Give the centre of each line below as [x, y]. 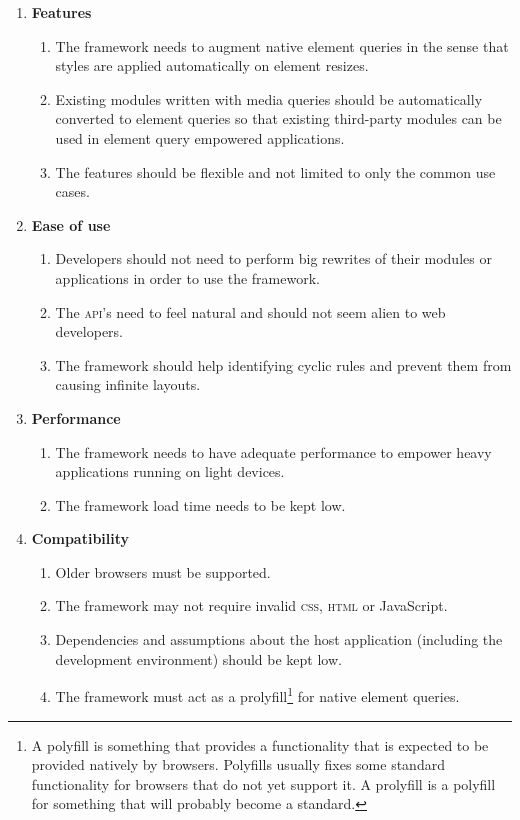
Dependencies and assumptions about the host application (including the [279, 639]
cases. [72, 191]
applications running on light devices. [170, 471]
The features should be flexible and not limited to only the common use [275, 171]
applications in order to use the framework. [187, 277]
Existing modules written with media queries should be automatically [269, 98]
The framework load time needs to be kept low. [200, 504]
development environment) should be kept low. [198, 658]
